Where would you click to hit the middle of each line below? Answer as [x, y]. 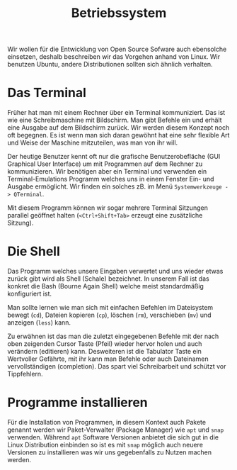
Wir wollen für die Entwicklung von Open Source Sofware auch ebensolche [117, 49]
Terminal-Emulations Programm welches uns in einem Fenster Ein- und [111, 179]
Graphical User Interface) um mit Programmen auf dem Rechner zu [105, 164]
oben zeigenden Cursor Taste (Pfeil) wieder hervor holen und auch [105, 344]
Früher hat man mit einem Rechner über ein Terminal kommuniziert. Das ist [116, 113]
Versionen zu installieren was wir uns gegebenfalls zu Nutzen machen [110, 452]
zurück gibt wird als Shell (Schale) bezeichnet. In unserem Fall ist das [109, 279]
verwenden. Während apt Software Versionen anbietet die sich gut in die [113, 437]
